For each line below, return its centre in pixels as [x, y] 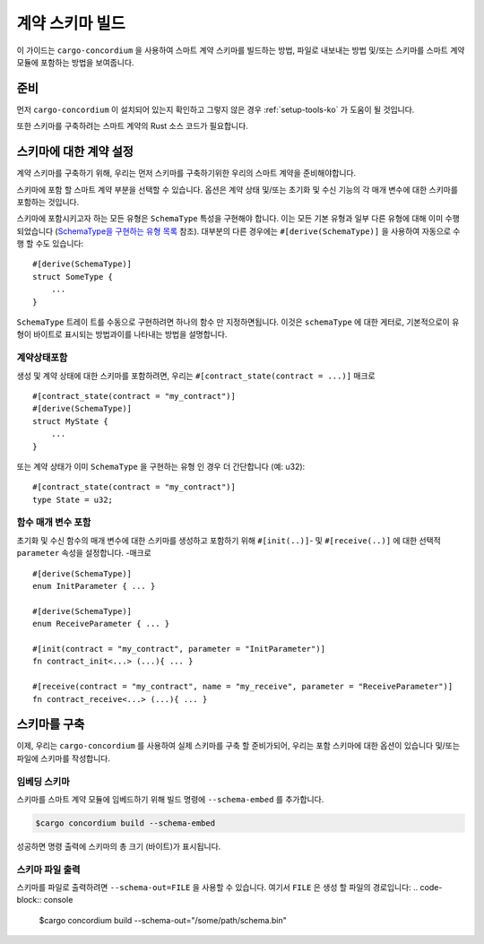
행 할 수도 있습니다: [50, 244]
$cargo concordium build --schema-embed [125, 823]
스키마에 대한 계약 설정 [75, 152]
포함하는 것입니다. [48, 202]
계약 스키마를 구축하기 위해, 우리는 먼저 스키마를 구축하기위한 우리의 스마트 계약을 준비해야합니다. [186, 173]
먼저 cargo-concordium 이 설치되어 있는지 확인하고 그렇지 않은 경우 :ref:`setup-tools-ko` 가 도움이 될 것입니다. [216, 109]
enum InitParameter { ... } [94, 586]
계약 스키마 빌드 [71, 23]
